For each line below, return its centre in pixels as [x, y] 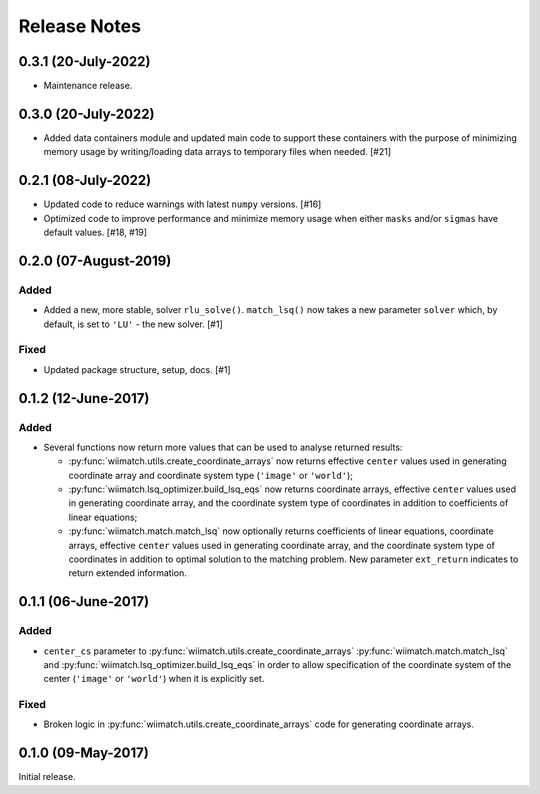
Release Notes [80, 26]
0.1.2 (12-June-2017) [84, 398]
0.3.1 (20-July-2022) [84, 61]
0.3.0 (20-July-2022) [86, 113]
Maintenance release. [88, 86]
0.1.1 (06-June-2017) [84, 601]
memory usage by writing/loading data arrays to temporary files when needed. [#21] [217, 152]
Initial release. [47, 777]
